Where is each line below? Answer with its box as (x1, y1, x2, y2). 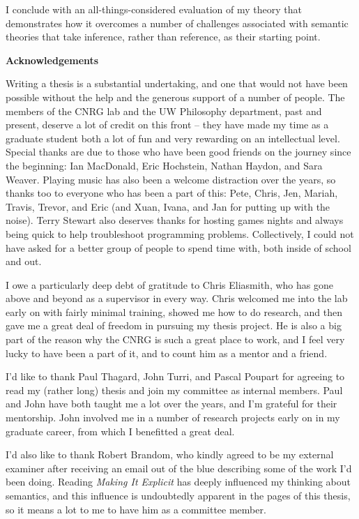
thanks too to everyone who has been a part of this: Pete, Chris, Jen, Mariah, (6, 186, 338, 200)
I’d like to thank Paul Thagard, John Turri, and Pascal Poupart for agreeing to (6, 369, 345, 384)
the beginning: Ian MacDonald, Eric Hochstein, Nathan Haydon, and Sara (6, 158, 323, 172)
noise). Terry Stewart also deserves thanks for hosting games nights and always (6, 213, 344, 227)
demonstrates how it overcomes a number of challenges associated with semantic (6, 15, 349, 30)
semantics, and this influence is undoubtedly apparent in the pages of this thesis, (6, 488, 351, 502)
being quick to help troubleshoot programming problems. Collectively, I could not (6, 226, 354, 241)
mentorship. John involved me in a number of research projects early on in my (6, 410, 340, 425)
